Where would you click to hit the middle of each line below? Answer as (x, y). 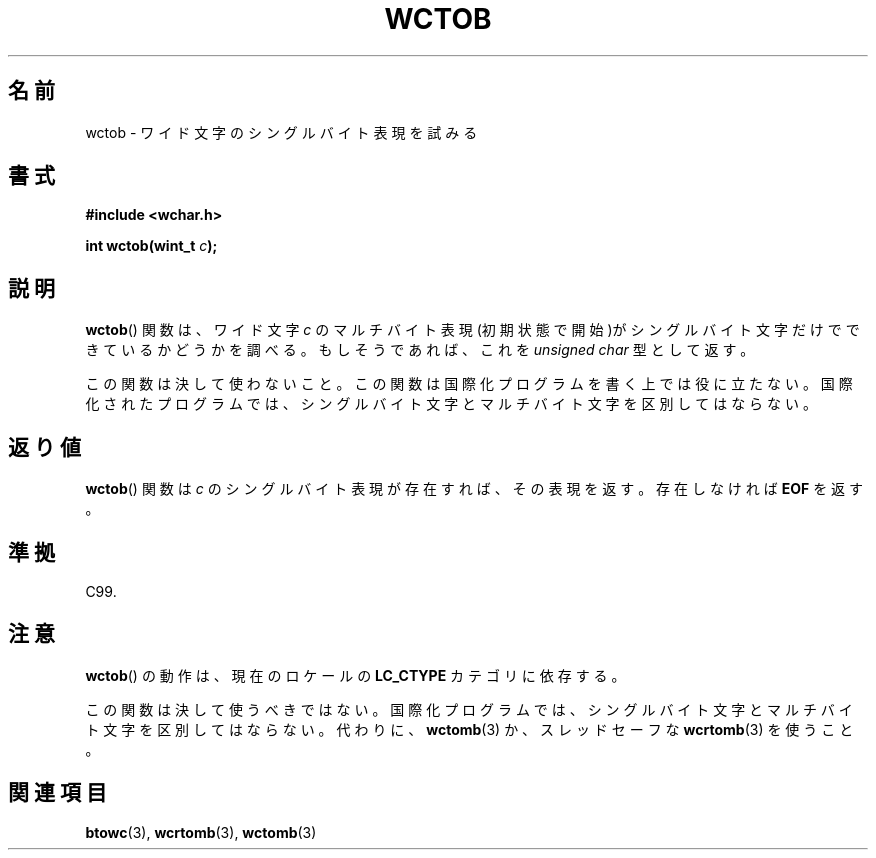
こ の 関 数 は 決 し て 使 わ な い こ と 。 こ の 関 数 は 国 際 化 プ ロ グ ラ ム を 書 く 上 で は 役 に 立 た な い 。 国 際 (469, 384)
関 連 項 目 (57, 793)
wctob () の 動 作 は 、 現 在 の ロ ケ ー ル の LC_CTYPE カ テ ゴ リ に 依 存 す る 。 (355, 675)
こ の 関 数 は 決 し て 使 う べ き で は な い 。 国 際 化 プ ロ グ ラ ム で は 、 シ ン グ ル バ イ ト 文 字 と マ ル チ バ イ (469, 709)
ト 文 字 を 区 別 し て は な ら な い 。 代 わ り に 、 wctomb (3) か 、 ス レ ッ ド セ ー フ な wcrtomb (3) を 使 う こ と (469, 729)
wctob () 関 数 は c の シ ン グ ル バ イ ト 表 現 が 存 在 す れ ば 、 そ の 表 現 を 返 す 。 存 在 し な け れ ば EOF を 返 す (474, 489)
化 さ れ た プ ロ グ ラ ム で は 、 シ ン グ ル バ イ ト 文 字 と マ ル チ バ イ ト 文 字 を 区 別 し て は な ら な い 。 (451, 404)
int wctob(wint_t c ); (151, 246)
